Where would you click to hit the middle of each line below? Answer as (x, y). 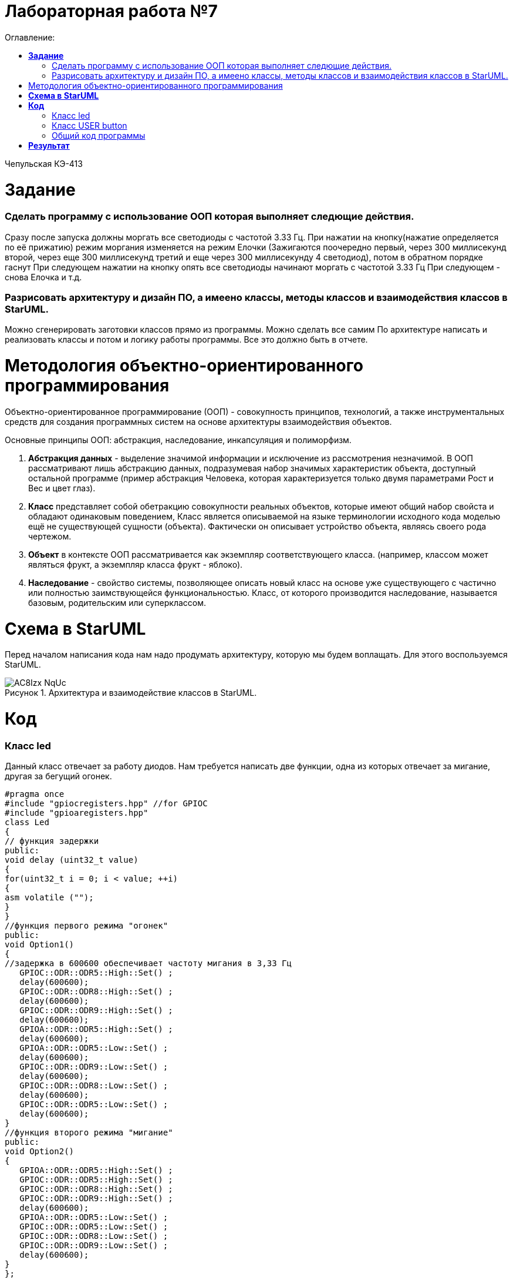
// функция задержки (52, 841)
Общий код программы (99, 135)
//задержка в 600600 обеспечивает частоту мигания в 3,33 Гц (148, 964)
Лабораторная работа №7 (111, 11)
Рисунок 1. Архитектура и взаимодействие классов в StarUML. (131, 693)
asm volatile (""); (49, 898)
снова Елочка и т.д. (43, 277)
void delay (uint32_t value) (72, 860)
